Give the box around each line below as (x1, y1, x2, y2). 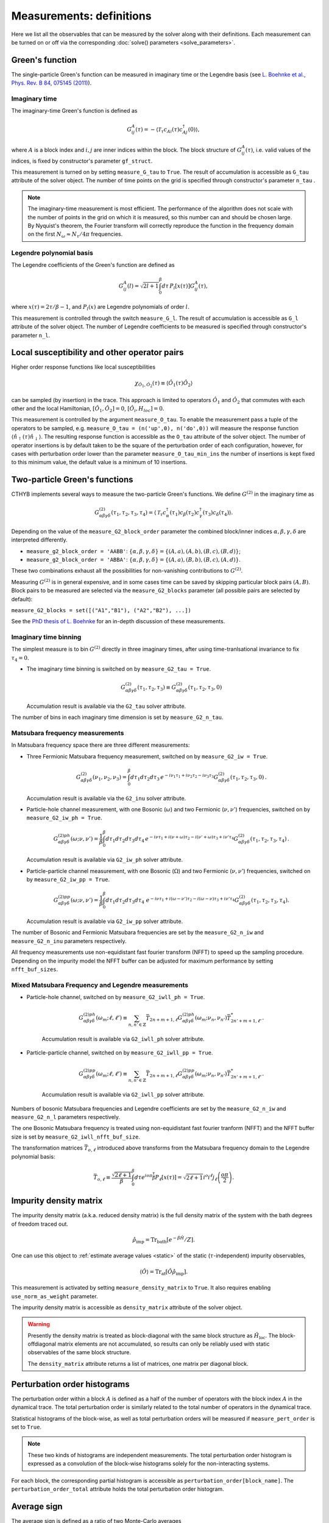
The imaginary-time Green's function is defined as (11, 107, 138, 115)
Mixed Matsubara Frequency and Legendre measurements (11, 981, 189, 989)
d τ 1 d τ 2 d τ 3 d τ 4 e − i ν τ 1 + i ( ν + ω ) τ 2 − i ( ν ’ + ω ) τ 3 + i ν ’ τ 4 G (105, 834, 239, 844)
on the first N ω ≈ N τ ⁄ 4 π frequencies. (27, 230, 123, 239)
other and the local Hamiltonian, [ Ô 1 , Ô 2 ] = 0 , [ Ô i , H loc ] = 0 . (11, 405, 164, 414)
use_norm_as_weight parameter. (11, 1292, 98, 1300)
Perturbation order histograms (11, 1379, 130, 1389)
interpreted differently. (11, 536, 68, 543)
